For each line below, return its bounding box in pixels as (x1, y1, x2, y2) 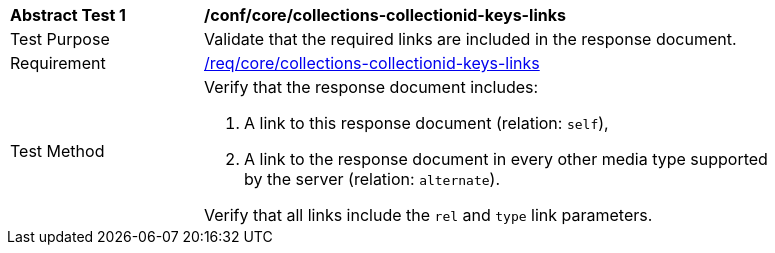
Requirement (10, 53, 106, 73)
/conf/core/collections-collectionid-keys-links (204, 5, 566, 25)
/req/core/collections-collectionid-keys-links (204, 53, 540, 73)
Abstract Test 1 (10, 5, 126, 25)
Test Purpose (10, 29, 110, 49)
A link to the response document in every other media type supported (244, 149, 768, 169)
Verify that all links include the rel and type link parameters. (204, 205, 653, 225)
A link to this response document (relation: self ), (244, 113, 609, 133)
